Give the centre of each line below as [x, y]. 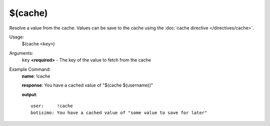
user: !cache [52, 106]
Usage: [17, 37]
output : [29, 94]
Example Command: [30, 69]
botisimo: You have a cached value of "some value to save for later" [119, 113]
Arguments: [21, 53]
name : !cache [36, 76]
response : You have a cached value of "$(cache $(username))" [87, 85]
